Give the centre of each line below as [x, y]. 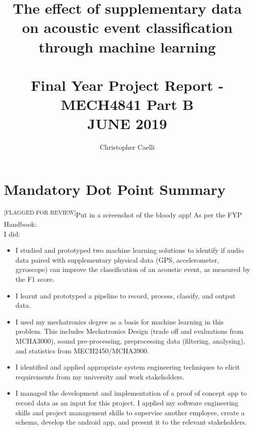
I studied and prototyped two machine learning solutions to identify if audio [129, 250]
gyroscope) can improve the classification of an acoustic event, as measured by [133, 269]
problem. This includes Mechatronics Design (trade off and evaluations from [129, 331]
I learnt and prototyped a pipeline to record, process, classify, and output [126, 295]
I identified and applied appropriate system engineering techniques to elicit [127, 367]
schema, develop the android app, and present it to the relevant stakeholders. [131, 422]
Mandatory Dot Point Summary [115, 189]
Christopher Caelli [127, 147]
